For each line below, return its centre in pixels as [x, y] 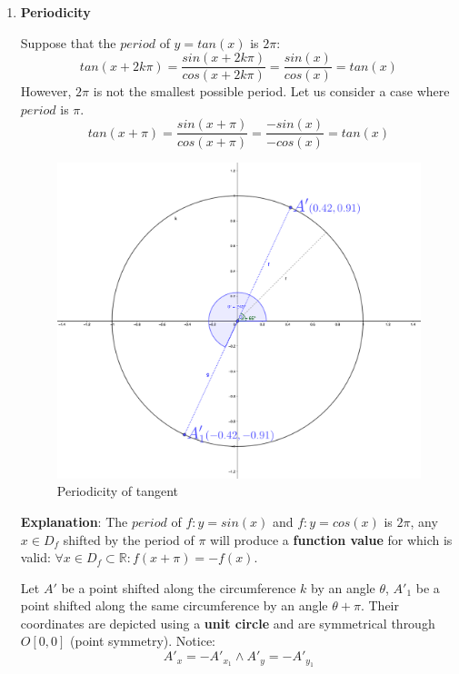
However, [46, 91]
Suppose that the [68, 42]
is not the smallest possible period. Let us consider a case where [271, 91]
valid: [35, 557]
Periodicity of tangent [118, 491]
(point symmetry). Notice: [143, 641]
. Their [379, 605]
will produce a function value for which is [331, 539]
